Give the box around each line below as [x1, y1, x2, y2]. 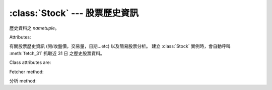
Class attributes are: [9, 59, 51, 65]
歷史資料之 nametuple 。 [9, 25, 60, 31]
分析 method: [9, 77, 37, 83]
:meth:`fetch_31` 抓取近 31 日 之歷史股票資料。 [9, 50, 105, 56]
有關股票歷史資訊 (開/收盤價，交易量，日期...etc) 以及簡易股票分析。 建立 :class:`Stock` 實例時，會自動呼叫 [9, 43, 231, 49]
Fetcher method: [9, 68, 44, 74]
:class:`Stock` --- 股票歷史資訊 [9, 7, 139, 18]
